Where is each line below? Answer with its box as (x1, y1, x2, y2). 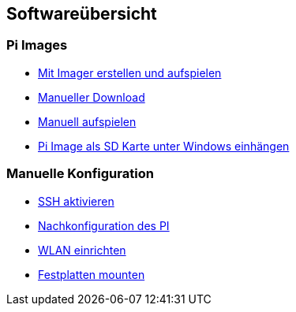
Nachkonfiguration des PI (38, 218, 170, 232)
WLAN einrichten (38, 243, 126, 257)
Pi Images (6, 37, 68, 54)
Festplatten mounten (38, 267, 145, 281)
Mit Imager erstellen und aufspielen (38, 65, 222, 80)
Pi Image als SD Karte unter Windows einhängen (38, 139, 290, 153)
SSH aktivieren (38, 194, 114, 208)
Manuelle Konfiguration (6, 165, 154, 182)
